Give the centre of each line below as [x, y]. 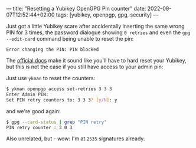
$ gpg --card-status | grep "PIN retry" [57, 122]
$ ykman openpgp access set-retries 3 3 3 [59, 89]
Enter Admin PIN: [27, 94]
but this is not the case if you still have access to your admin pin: [85, 67]
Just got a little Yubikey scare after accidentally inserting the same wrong [95, 26]
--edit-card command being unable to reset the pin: [70, 39]
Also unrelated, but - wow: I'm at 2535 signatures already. [76, 139]
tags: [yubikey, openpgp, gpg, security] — [107, 15]
